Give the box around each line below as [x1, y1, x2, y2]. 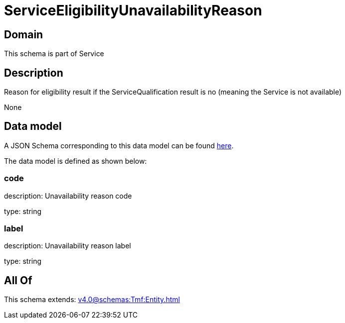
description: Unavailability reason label [4, 241, 131, 250]
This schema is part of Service [4, 49, 104, 58]
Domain [4, 28, 43, 41]
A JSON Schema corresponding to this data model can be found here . [4, 141, 234, 150]
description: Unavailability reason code [4, 191, 132, 200]
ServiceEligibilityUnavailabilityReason [4, 2, 262, 19]
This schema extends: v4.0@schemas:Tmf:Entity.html [4, 295, 180, 304]
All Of [4, 274, 32, 287]
